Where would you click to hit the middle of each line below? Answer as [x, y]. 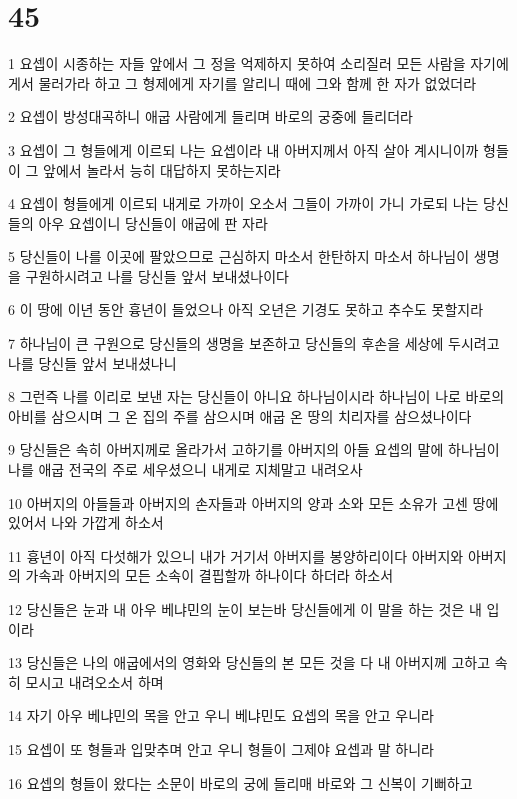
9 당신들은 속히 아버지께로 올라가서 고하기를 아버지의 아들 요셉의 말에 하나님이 [254, 449]
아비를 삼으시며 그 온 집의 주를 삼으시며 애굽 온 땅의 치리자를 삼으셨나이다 [240, 415]
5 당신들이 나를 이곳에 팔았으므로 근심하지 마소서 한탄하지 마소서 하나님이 [239, 256]
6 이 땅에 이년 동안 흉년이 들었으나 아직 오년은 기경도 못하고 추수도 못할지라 [246, 309]
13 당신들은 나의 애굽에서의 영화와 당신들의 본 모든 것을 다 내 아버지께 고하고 [249, 662]
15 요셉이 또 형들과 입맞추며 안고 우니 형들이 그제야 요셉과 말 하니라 [221, 748]
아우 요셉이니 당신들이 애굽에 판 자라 [153, 222]
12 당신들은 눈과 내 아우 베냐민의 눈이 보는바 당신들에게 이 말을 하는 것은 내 [245, 609]
